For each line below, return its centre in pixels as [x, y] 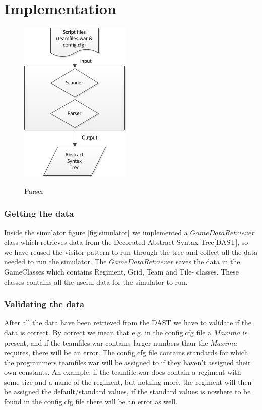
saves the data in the [208, 262]
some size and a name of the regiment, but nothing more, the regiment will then [128, 382]
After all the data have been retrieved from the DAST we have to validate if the [128, 323]
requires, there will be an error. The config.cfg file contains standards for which [126, 352]
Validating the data [44, 304]
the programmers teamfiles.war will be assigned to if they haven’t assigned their [127, 362]
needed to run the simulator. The [55, 262]
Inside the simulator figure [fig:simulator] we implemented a [96, 232]
